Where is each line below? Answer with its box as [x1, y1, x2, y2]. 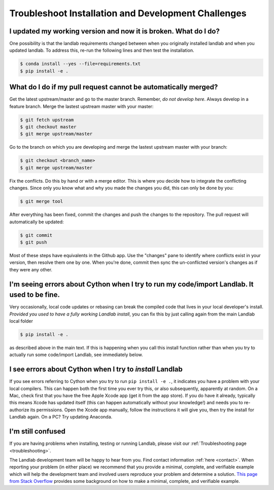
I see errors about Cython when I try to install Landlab [9, 365, 183, 374]
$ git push [20, 239, 47, 245]
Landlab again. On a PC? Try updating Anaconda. [9, 414, 113, 420]
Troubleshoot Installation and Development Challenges [9, 8, 247, 19]
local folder [9, 318, 33, 324]
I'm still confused [9, 427, 65, 436]
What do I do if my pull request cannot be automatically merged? [9, 83, 218, 91]
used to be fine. [9, 291, 60, 299]
